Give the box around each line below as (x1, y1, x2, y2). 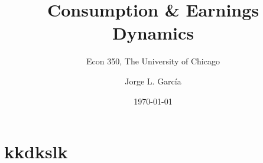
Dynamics (112, 21, 194, 45)
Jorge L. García (125, 74, 181, 87)
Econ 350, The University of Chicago (86, 55, 220, 67)
